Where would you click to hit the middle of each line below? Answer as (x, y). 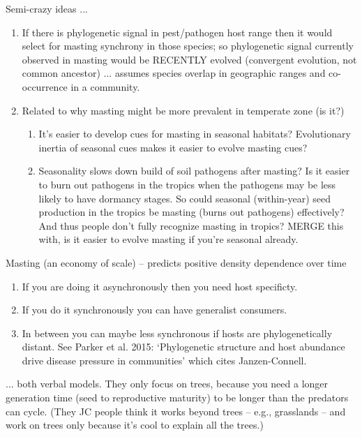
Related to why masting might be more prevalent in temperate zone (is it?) (183, 110)
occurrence (45, 86)
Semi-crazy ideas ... (47, 8)
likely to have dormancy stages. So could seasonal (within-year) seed (185, 198)
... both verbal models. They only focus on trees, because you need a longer (167, 384)
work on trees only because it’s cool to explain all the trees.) (135, 425)
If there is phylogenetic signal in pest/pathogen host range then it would (177, 32)
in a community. (105, 86)
